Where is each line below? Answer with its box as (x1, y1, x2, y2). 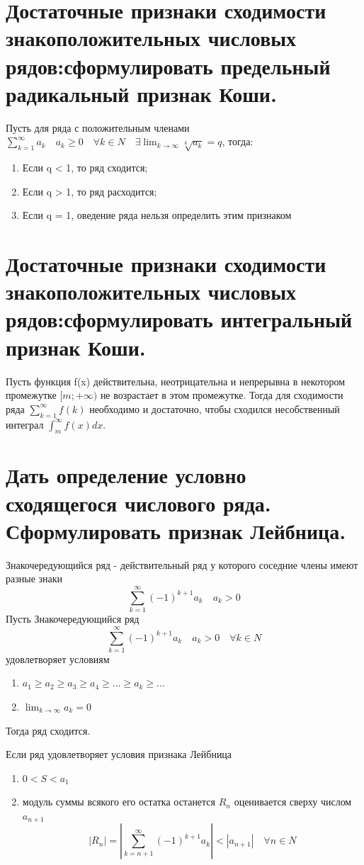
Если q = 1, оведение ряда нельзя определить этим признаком (22, 208, 292, 222)
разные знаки (6, 571, 63, 586)
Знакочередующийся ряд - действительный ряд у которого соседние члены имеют (6, 557, 358, 572)
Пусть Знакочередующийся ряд (6, 611, 140, 626)
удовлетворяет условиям (6, 651, 110, 666)
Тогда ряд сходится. (6, 723, 91, 737)
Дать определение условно (6, 460, 246, 490)
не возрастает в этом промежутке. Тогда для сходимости (100, 388, 343, 402)
